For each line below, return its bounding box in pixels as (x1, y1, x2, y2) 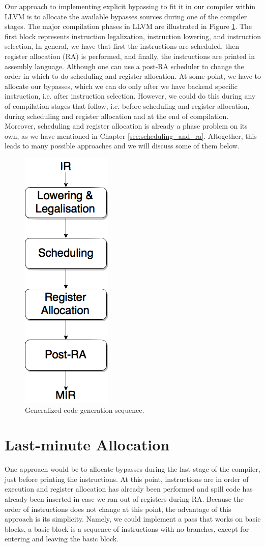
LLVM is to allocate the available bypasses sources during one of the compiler (5, 11, 247, 21)
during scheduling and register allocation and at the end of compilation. (5, 110, 229, 121)
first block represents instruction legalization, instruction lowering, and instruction (5, 31, 261, 41)
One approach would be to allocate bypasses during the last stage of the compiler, (5, 464, 260, 474)
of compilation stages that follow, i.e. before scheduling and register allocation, (5, 100, 250, 111)
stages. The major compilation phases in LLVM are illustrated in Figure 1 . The (5, 21, 252, 32)
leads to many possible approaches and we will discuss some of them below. (5, 140, 240, 151)
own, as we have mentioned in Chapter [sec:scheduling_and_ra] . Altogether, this (5, 130, 257, 141)
